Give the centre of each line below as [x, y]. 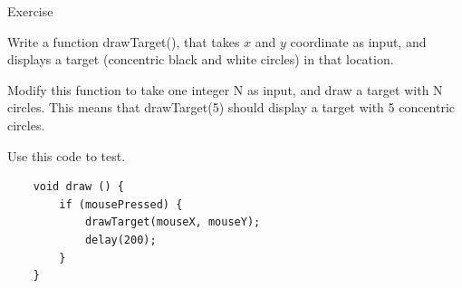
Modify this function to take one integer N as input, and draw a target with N [225, 89]
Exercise [30, 11]
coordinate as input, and [358, 41]
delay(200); [120, 240]
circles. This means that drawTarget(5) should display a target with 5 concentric [231, 107]
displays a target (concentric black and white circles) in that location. [201, 59]
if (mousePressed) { [121, 204]
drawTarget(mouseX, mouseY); [173, 222]
